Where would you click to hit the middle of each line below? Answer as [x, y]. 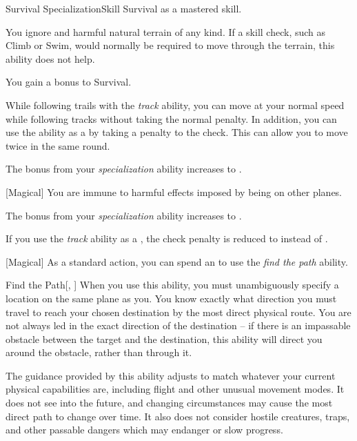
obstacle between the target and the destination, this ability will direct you [164, 339]
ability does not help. [50, 58]
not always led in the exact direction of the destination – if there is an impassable [178, 325]
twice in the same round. [58, 145]
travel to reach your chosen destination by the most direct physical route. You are [178, 312]
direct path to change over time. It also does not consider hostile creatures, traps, [178, 416]
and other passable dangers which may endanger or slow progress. [144, 430]
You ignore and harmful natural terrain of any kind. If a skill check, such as [166, 31]
